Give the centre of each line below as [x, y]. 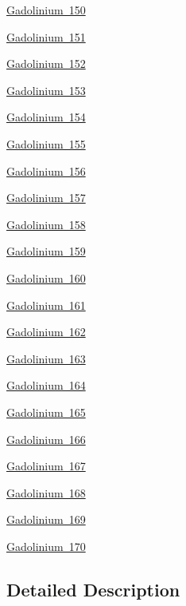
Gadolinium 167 [46, 466]
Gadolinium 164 [46, 385]
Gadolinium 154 [46, 117]
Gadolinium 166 [46, 439]
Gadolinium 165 [46, 412]
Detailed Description [93, 589]
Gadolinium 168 [46, 492]
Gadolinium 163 [46, 358]
